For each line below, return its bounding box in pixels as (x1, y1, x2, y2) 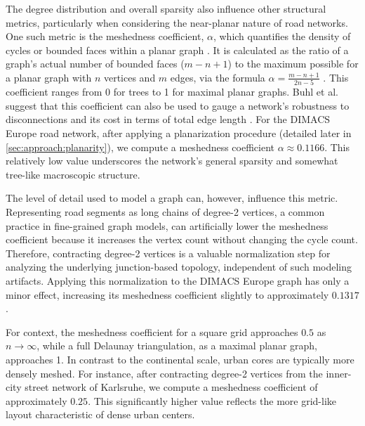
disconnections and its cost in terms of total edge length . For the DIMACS (6, 112, 331, 127)
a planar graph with (6, 70, 92, 84)
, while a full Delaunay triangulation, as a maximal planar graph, (36, 338, 317, 353)
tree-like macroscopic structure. (6, 167, 140, 181)
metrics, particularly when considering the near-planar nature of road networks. (6, 15, 348, 30)
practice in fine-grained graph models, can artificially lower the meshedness (6, 218, 328, 233)
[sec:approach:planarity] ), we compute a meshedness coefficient (6, 139, 275, 154)
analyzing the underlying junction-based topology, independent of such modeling (6, 259, 352, 274)
